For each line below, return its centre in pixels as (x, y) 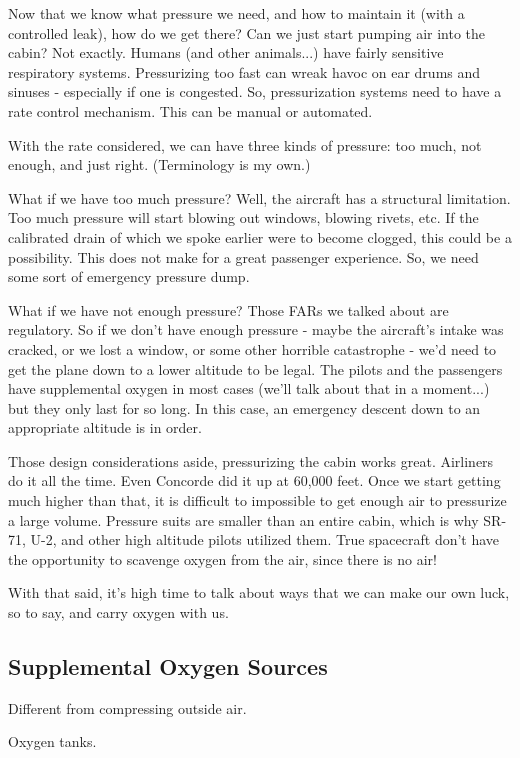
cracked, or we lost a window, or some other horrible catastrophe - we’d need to (252, 348)
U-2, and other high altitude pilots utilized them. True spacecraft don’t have (265, 539)
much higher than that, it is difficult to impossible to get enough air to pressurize (257, 500)
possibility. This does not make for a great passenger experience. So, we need (243, 256)
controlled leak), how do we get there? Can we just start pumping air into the (247, 32)
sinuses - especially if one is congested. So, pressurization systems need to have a (255, 91)
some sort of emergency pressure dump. (129, 276)
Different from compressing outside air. (127, 707)
